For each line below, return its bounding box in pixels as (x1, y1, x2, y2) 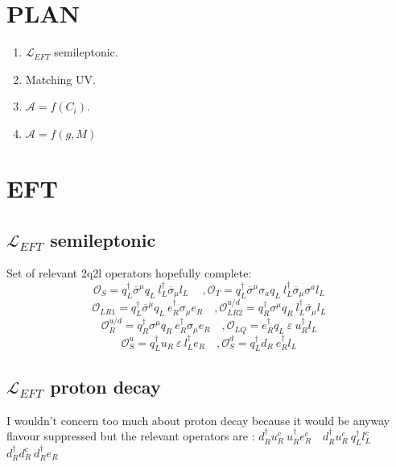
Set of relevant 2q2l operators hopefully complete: (6, 265, 252, 281)
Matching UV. (25, 70, 96, 87)
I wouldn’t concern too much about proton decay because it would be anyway (6, 411, 390, 428)
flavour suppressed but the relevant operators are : (6, 427, 255, 444)
